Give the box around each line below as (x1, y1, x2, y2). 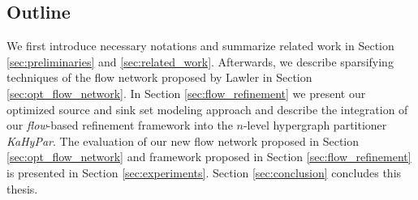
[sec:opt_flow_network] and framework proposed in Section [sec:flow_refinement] (6, 148, 412, 165)
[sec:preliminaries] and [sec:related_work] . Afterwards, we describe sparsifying (6, 53, 394, 70)
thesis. (6, 180, 38, 197)
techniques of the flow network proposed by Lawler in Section (6, 69, 312, 86)
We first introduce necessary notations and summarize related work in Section (6, 37, 394, 54)
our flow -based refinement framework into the (6, 117, 233, 134)
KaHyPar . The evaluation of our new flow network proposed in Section (6, 132, 360, 149)
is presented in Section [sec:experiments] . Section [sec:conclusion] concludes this (6, 164, 402, 181)
